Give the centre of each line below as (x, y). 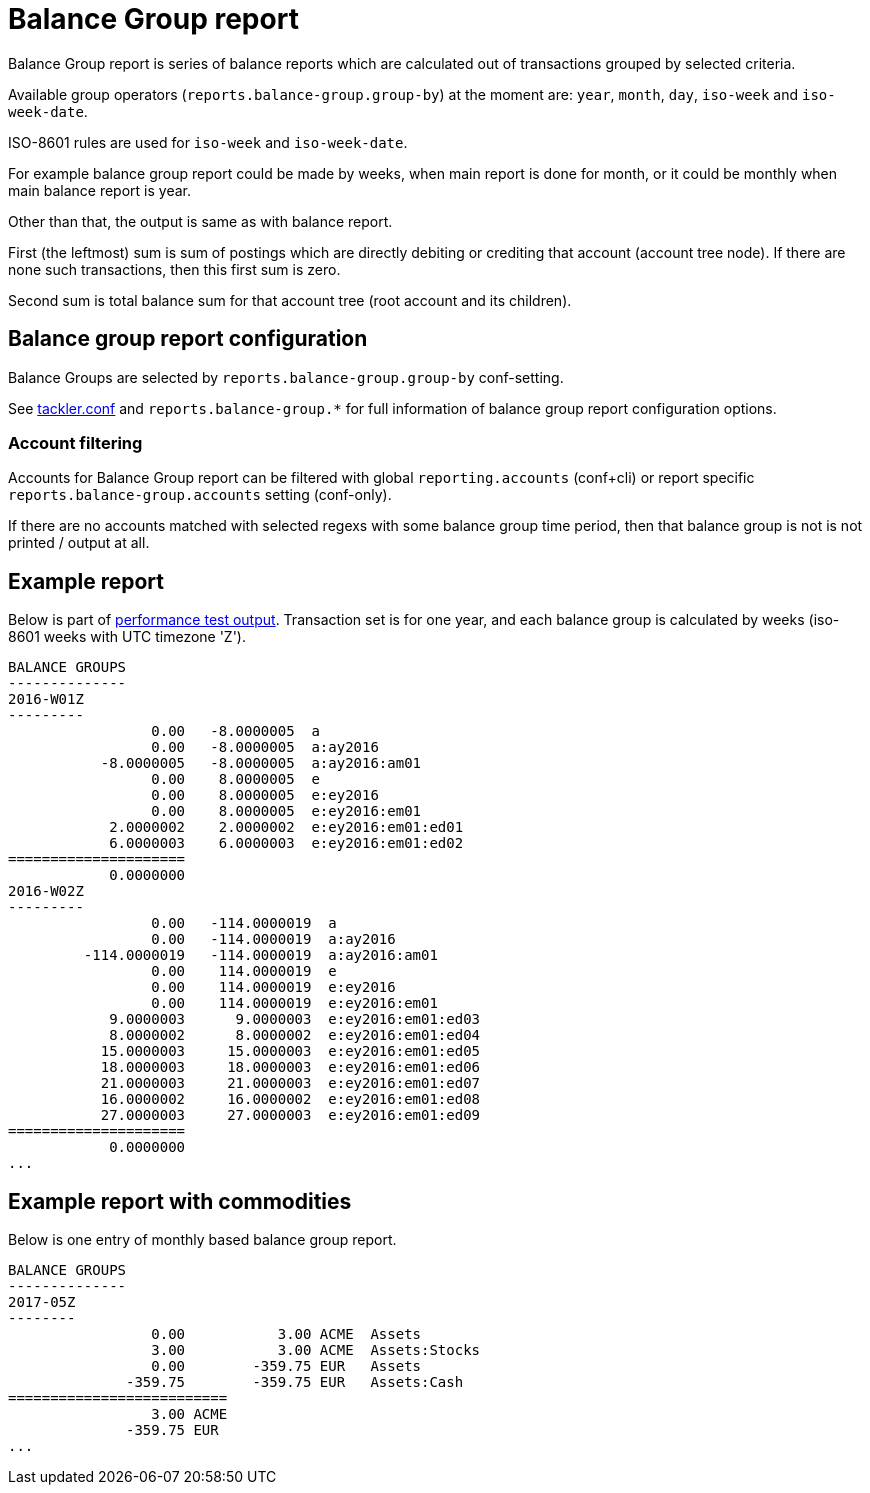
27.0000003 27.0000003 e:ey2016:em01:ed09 (290, 1115)
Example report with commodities (180, 1201)
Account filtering (75, 442)
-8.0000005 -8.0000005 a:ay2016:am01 (261, 763)
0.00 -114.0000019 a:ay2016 (273, 939)
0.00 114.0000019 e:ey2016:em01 (294, 1003)
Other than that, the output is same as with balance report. (200, 221)
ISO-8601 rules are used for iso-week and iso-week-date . (208, 142)
